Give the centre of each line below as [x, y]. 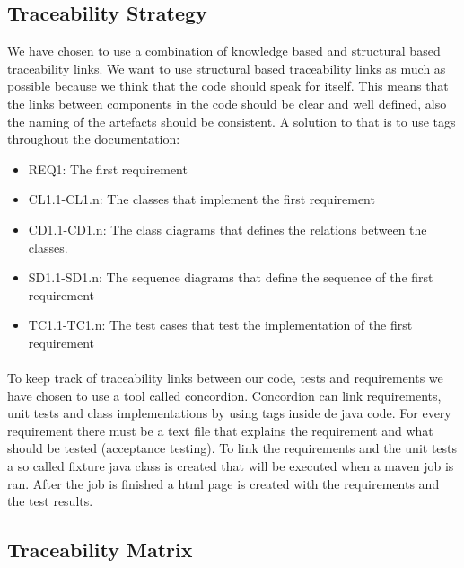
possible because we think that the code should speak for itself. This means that [228, 86]
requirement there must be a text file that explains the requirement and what [220, 430]
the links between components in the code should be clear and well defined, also [227, 103]
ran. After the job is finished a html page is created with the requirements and [223, 483]
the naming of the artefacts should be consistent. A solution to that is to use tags [232, 121]
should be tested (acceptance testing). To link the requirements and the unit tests [232, 448]
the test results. [50, 501]
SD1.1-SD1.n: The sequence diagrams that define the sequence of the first [231, 277]
